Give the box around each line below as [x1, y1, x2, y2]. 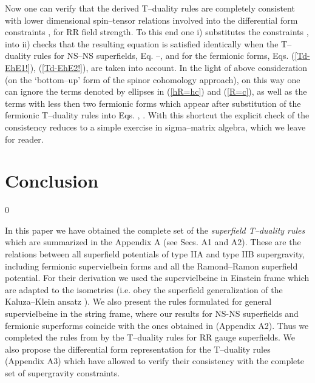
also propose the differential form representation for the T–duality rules [5, 342, 271, 355]
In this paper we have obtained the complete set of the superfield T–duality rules [5, 223, 305, 236]
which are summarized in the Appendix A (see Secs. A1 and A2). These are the [5, 236, 301, 248]
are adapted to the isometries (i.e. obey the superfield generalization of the [5, 283, 283, 296]
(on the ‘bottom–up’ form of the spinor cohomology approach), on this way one [5, 73, 300, 86]
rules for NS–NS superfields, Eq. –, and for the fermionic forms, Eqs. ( [33, 49, 295, 62]
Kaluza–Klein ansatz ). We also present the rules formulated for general [5, 295, 272, 308]
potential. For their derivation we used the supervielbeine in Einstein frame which [5, 271, 310, 284]
